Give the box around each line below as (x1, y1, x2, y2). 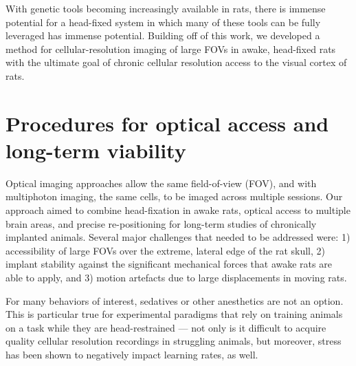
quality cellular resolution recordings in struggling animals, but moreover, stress (5, 334, 342, 348)
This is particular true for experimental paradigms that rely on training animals (5, 307, 343, 321)
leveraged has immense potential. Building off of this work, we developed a (5, 28, 320, 43)
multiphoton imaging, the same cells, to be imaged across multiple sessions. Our (5, 189, 343, 204)
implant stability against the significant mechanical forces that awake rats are (5, 257, 332, 271)
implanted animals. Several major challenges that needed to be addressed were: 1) (5, 230, 351, 244)
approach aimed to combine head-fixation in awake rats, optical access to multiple (5, 203, 351, 217)
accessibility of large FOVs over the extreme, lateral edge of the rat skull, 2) (5, 243, 325, 257)
